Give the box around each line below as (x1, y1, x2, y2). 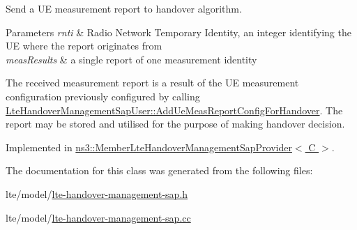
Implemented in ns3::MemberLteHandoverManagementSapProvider (6, 139, 292, 154)
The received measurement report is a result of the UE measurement (6, 75, 299, 90)
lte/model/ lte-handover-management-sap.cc (6, 210, 191, 224)
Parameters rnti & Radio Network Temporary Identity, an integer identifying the (6, 24, 351, 39)
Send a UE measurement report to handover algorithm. (6, 1, 242, 15)
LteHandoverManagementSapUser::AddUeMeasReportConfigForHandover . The (6, 102, 343, 117)
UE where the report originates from (6, 38, 162, 53)
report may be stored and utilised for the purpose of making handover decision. (6, 116, 345, 131)
